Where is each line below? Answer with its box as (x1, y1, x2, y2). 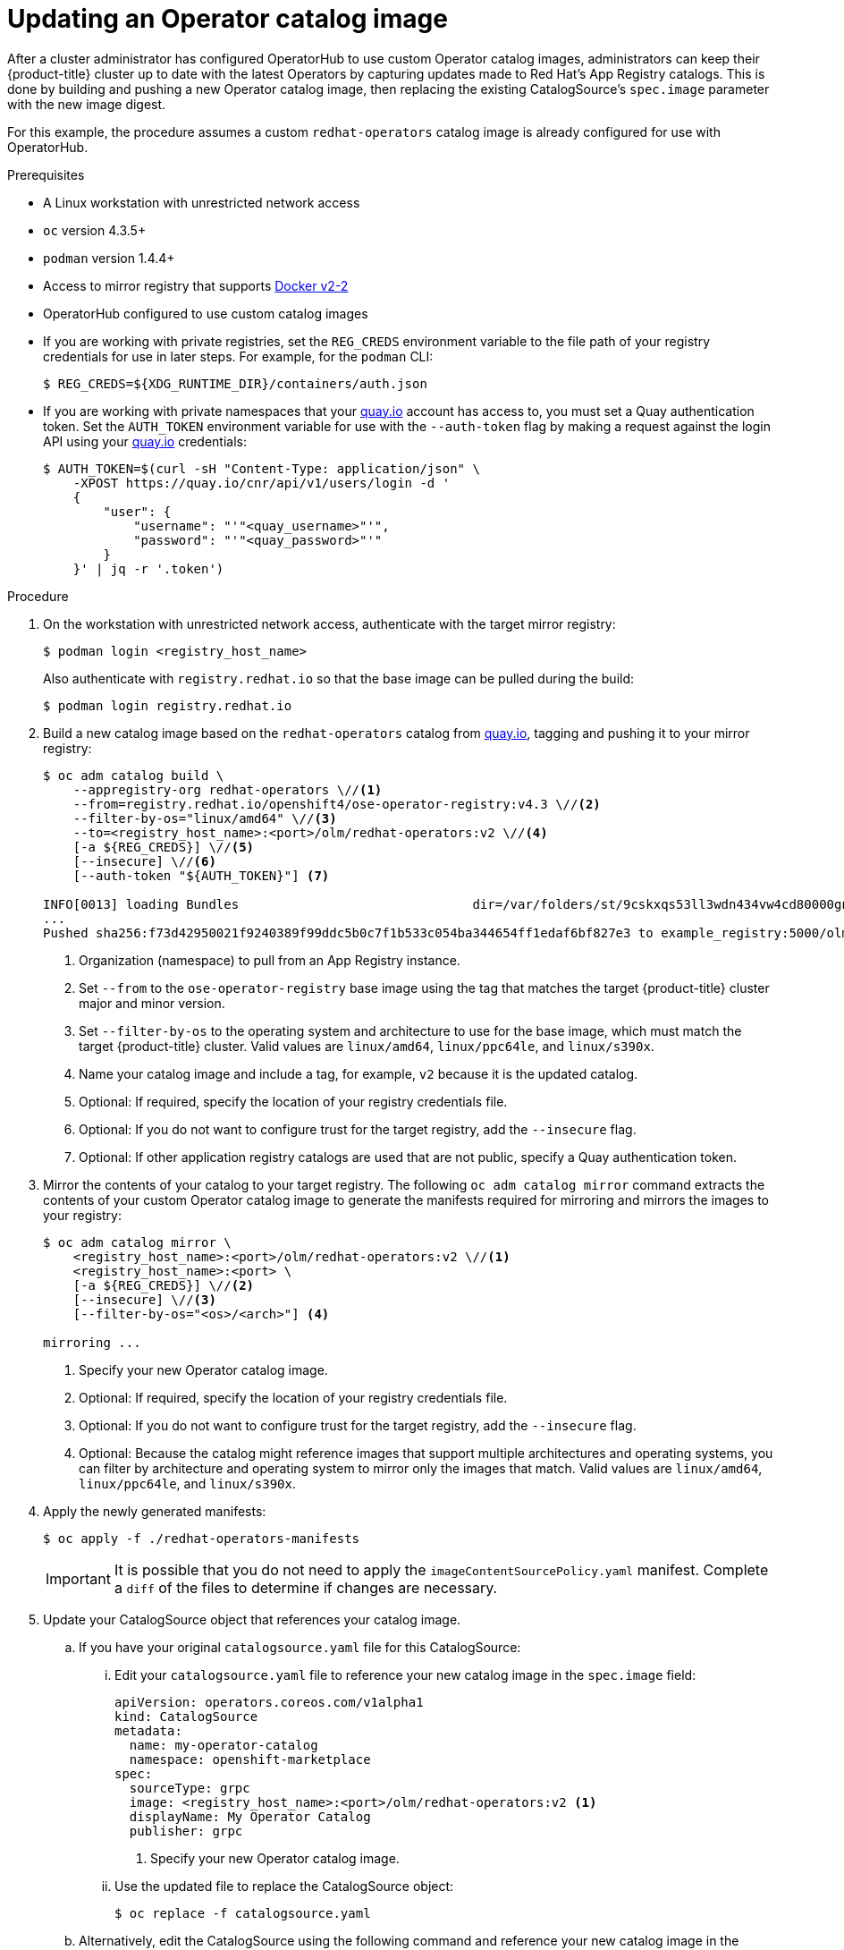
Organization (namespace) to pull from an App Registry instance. (79, 952, 460, 968)
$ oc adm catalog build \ (43, 767, 224, 783)
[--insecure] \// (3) (72, 1292, 216, 1307)
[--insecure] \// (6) (72, 853, 216, 869)
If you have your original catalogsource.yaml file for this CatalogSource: (79, 1639, 521, 1655)
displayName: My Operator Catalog (129, 1809, 371, 1824)
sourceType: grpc (129, 1780, 250, 1795)
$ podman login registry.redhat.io (43, 698, 292, 713)
